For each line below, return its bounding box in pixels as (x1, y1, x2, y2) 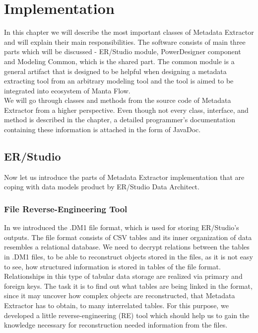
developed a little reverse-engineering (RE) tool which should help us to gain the (4, 310, 250, 320)
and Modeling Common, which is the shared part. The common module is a (4, 56, 235, 66)
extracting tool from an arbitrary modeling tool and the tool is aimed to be (4, 76, 234, 86)
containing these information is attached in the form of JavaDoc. (4, 124, 201, 135)
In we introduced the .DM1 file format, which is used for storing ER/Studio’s (4, 222, 239, 233)
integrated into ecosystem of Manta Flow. (4, 85, 130, 95)
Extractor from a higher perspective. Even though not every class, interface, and (4, 104, 249, 115)
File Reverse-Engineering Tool (4, 202, 128, 215)
